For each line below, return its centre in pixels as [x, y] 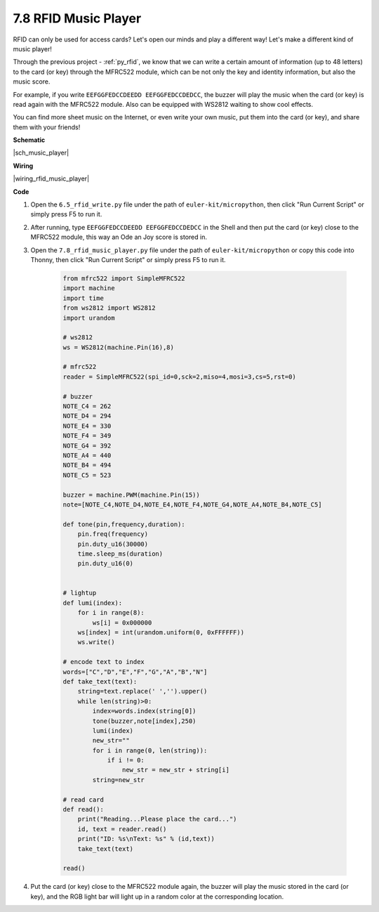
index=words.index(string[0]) [144, 711]
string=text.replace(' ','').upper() [142, 691]
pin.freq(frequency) [113, 534]
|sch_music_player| [41, 153]
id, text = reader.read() [122, 829]
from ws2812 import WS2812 [109, 308]
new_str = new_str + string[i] [175, 770]
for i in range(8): [111, 613]
